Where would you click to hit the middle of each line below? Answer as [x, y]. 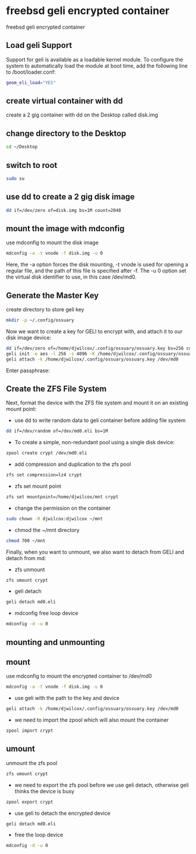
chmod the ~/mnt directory [47, 530]
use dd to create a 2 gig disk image [71, 197]
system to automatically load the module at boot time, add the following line [97, 66]
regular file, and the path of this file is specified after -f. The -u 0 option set [96, 271]
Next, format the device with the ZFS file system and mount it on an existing [97, 403]
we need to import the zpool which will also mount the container [92, 720]
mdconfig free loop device [46, 613]
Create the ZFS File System [56, 388]
